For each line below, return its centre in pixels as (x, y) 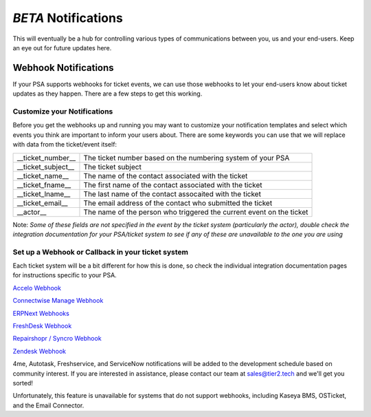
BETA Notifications (68, 18)
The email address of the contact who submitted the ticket (178, 203)
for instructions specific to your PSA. (65, 275)
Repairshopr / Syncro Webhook (57, 339)
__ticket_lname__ (44, 194)
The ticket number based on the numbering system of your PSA (187, 158)
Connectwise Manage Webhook (58, 301)
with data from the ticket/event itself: (65, 145)
